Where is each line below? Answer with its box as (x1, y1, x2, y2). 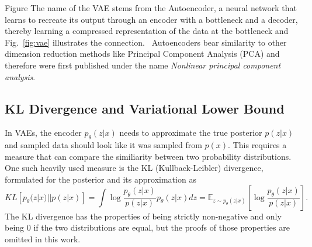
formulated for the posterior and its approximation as (5, 173, 196, 185)
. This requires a (228, 139, 287, 151)
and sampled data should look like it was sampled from (5, 139, 202, 151)
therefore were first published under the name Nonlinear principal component (5, 59, 281, 71)
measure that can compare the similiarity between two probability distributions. (5, 150, 292, 162)
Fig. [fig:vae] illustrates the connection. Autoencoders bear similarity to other (5, 36, 287, 48)
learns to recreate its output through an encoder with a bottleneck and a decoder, (5, 13, 298, 25)
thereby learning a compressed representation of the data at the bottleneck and (5, 25, 289, 37)
